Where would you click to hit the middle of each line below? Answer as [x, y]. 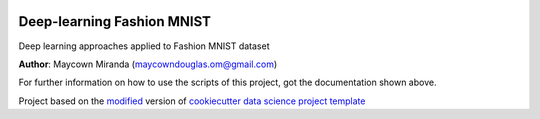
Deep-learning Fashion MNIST [115, 21]
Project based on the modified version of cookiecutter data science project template [192, 101]
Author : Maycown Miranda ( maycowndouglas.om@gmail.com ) [148, 64]
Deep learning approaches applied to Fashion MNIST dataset [144, 46]
